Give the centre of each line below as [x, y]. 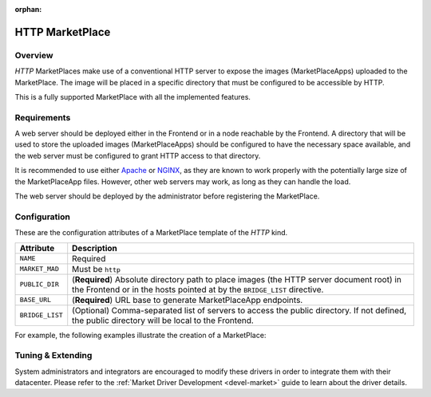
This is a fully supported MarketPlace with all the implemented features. [133, 96]
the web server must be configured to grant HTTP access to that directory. [138, 155]
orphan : [28, 9]
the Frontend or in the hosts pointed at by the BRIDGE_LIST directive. [198, 289]
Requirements [43, 117]
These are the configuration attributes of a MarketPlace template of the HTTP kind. [151, 233]
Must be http [97, 269]
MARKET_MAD [40, 269]
